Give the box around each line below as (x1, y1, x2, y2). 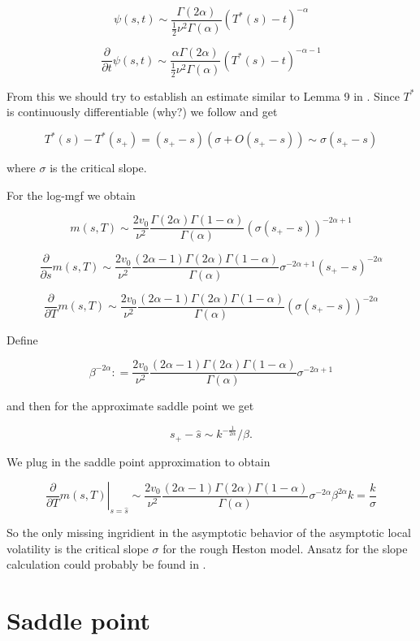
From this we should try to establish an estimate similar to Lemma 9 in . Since (6, 87, 400, 104)
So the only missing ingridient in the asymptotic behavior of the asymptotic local (6, 524, 411, 541)
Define (6, 331, 38, 348)
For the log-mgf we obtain (6, 186, 136, 203)
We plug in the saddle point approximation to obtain (6, 453, 271, 470)
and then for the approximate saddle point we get (6, 397, 254, 414)
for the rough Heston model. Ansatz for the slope (162, 539, 408, 557)
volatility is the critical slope (6, 539, 149, 557)
